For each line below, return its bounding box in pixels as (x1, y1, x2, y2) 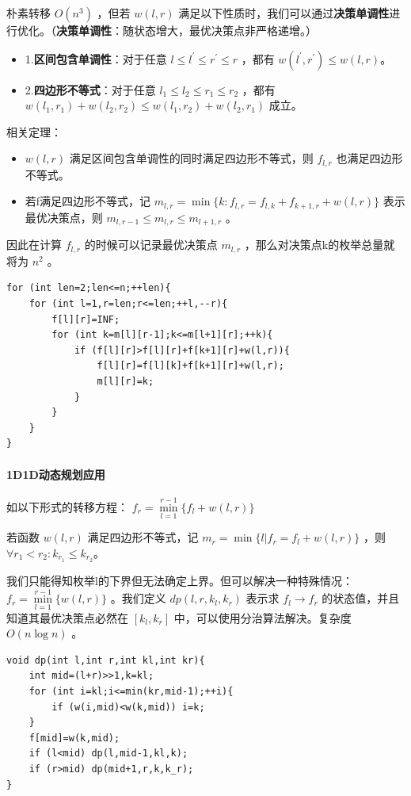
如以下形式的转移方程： (6, 498, 128, 515)
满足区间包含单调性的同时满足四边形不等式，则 (69, 150, 314, 166)
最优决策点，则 (25, 209, 103, 225)
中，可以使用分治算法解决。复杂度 (173, 609, 352, 626)
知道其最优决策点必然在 (6, 609, 128, 626)
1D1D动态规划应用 (6, 465, 105, 482)
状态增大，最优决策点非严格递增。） (133, 22, 317, 38)
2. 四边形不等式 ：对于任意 (25, 81, 156, 98)
